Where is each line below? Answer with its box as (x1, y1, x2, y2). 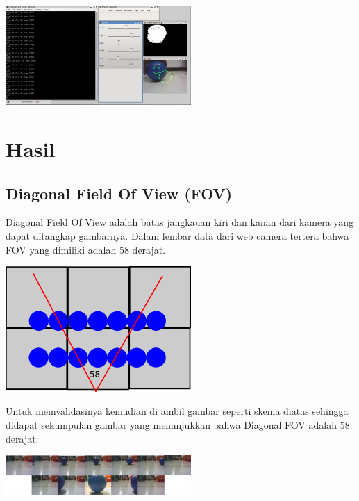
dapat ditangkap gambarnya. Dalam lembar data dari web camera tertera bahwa (6, 228, 349, 243)
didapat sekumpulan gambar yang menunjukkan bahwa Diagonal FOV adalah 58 (6, 418, 350, 432)
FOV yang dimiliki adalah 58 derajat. (6, 242, 166, 256)
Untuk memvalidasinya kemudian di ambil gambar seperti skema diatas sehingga (6, 404, 349, 418)
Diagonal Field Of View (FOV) (6, 182, 233, 204)
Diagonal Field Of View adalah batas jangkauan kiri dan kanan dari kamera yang (6, 215, 354, 229)
